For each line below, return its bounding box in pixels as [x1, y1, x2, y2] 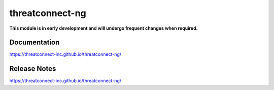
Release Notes [9, 64, 56, 73]
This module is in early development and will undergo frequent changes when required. [9, 25, 198, 31]
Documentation [9, 38, 60, 47]
